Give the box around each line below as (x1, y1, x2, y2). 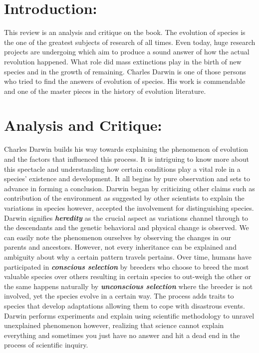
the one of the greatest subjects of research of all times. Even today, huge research (4, 36, 256, 47)
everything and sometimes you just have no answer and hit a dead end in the (4, 330, 240, 340)
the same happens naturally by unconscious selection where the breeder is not (4, 281, 253, 291)
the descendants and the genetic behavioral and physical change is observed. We (4, 222, 249, 233)
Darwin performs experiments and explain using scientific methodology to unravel (4, 310, 255, 321)
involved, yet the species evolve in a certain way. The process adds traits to (4, 291, 234, 301)
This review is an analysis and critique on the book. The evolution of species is (4, 27, 246, 37)
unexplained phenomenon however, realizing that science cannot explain (4, 320, 224, 331)
